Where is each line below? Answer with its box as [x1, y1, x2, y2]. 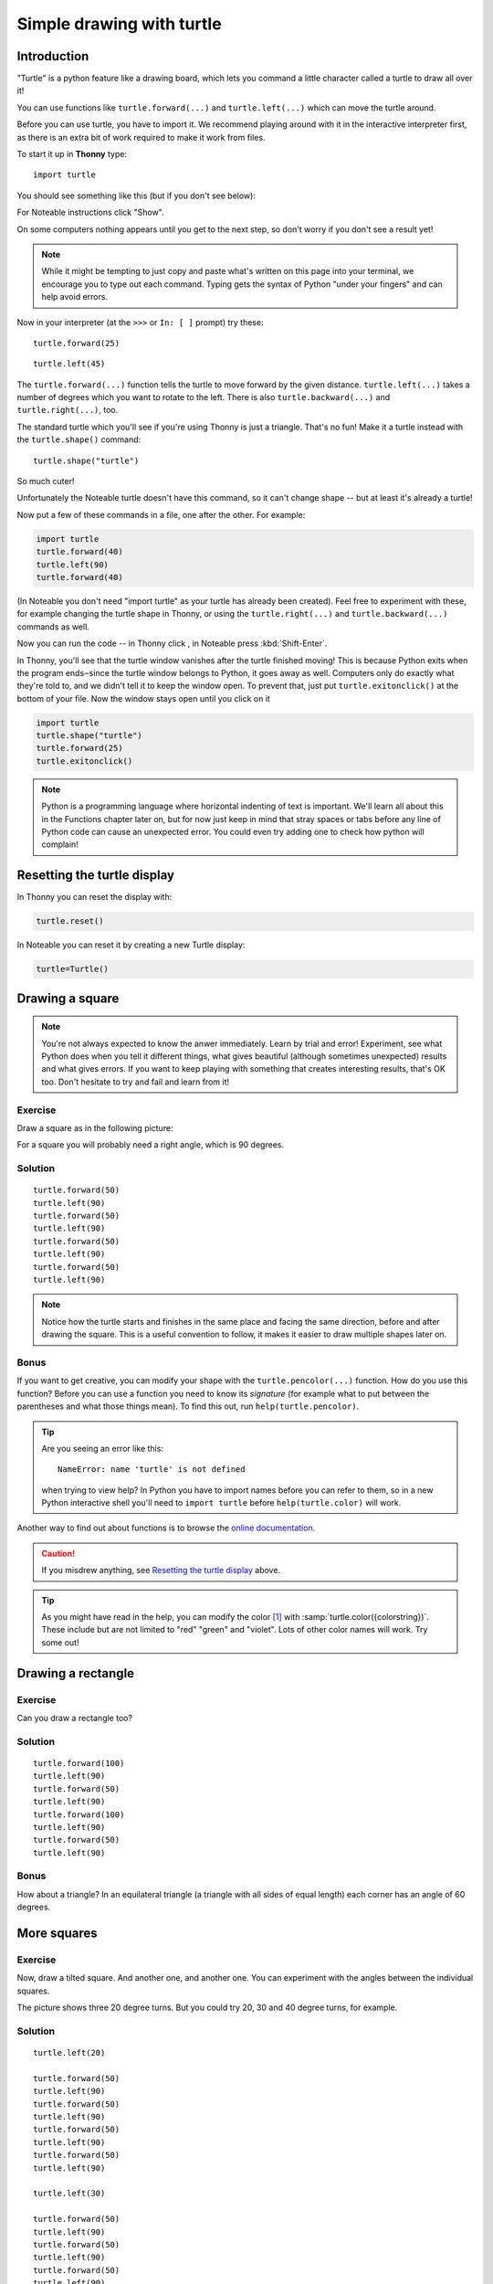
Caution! [41, 1548, 76, 1559]
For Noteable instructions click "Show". [16, 206, 164, 218]
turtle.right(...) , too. [16, 405, 119, 416]
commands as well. [16, 621, 90, 632]
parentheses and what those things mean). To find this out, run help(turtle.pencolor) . [16, 1401, 360, 1412]
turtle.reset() [36, 916, 104, 926]
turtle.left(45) [33, 359, 106, 369]
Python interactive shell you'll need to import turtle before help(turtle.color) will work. [41, 1497, 402, 1508]
